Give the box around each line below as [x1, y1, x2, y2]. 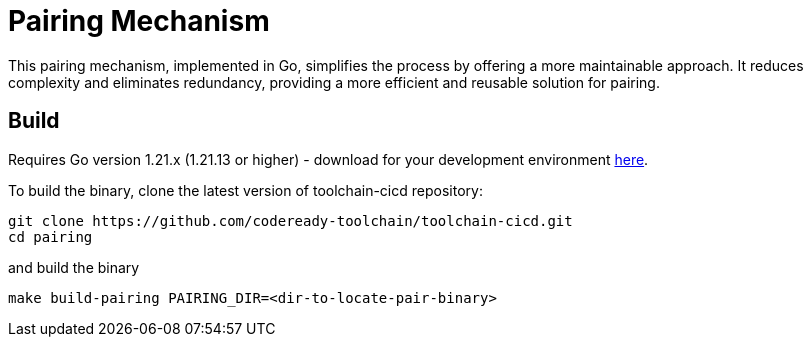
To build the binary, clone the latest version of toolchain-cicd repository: [8, 181, 483, 199]
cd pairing [8, 228, 93, 245]
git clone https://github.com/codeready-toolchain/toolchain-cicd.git [8, 212, 573, 229]
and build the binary [8, 258, 140, 276]
